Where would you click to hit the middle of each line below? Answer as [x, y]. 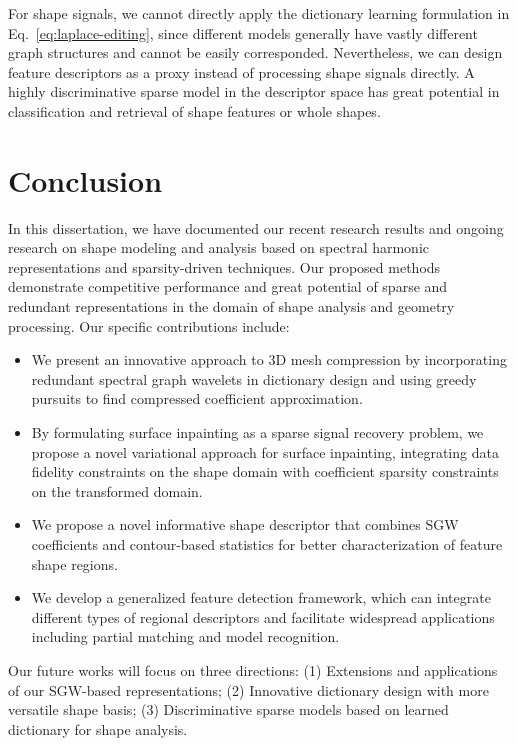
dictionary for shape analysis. [98, 728]
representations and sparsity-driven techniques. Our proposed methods [224, 266]
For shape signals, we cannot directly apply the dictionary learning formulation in [259, 13]
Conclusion [85, 179]
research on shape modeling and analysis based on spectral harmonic [219, 247]
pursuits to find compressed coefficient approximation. [197, 398]
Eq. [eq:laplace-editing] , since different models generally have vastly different [243, 32]
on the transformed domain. [117, 490]
